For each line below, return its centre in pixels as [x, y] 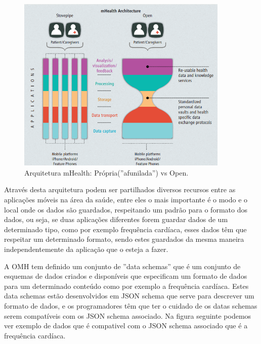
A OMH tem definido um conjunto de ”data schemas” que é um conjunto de [122, 266]
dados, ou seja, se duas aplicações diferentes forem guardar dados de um [116, 219]
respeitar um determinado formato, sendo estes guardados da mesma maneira [124, 239]
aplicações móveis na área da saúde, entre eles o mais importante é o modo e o [126, 199]
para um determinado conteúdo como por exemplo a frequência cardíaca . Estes [126, 286]
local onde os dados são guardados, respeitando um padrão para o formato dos [126, 209]
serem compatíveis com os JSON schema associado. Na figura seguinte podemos [128, 315]
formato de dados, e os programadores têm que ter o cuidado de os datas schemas [131, 305]
